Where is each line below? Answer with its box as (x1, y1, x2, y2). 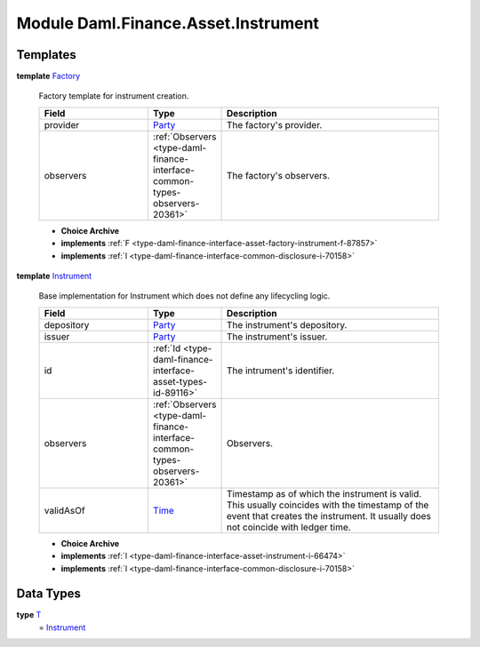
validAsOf (44, 504, 85, 516)
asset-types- (152, 375, 208, 387)
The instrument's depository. (227, 318, 348, 331)
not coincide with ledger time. (227, 521, 351, 533)
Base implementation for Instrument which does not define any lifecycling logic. (38, 291, 331, 301)
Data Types (16, 587, 82, 602)
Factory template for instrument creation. (38, 91, 189, 101)
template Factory (16, 71, 81, 82)
